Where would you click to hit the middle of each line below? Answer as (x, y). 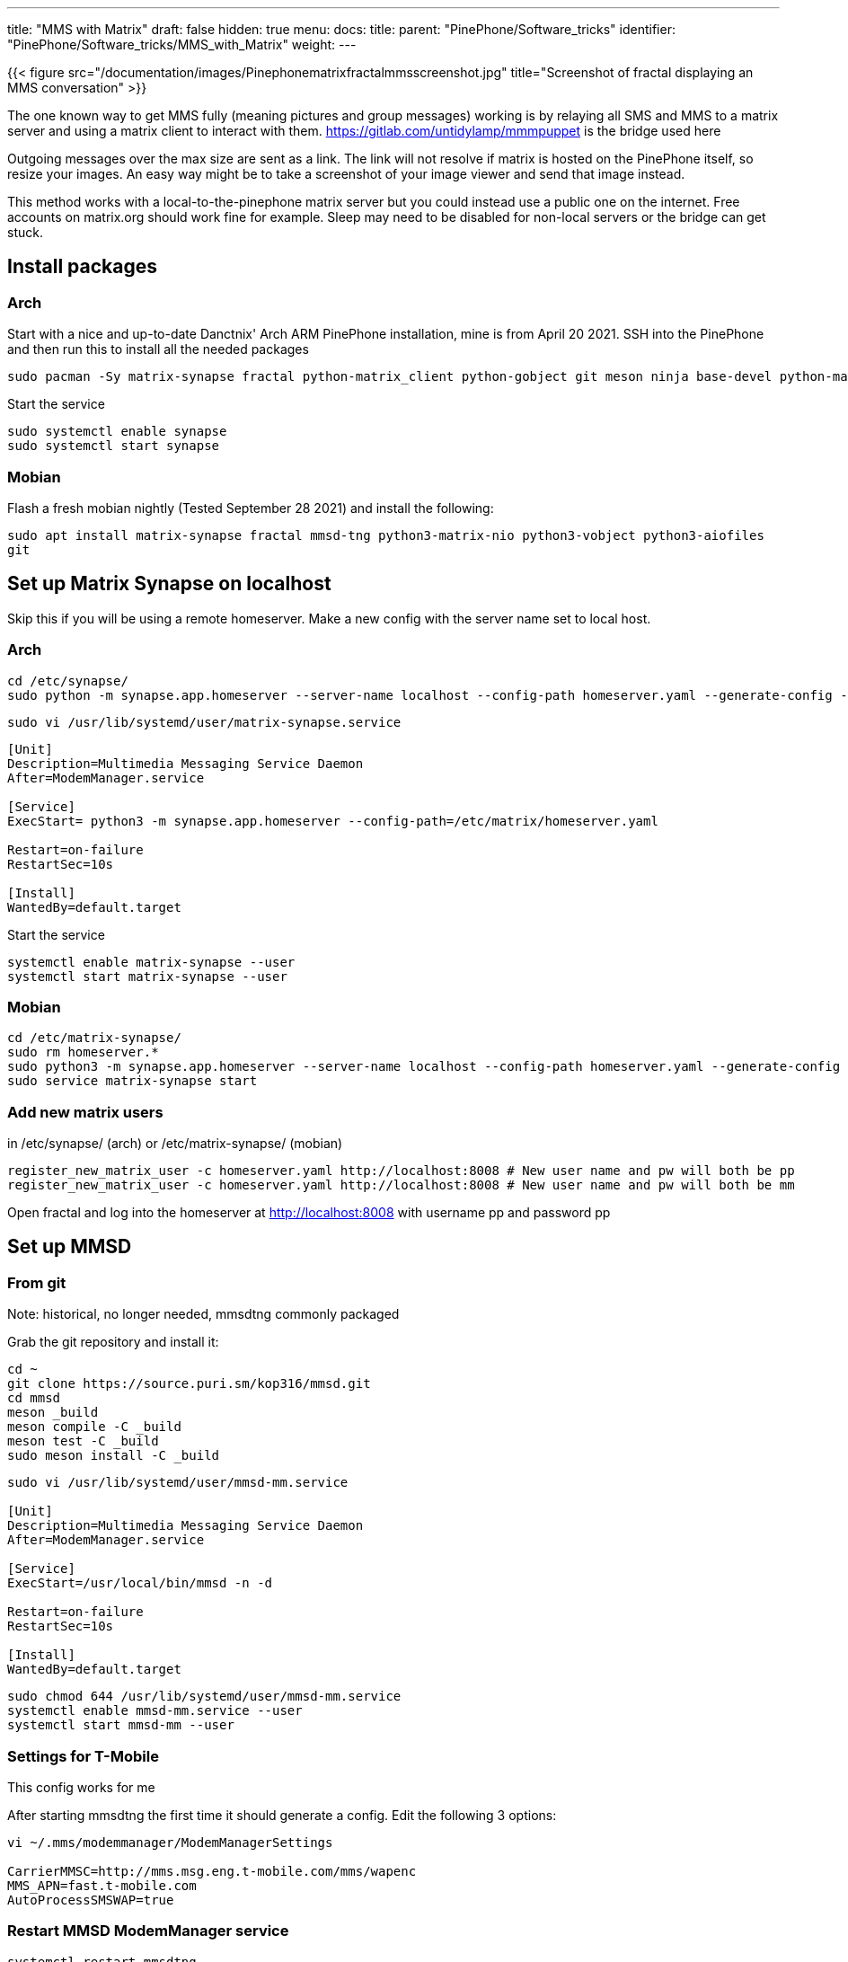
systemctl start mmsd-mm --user (121, 1725)
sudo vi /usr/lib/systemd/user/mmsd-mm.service (178, 1483)
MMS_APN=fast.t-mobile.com (102, 1886)
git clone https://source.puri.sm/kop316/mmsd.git (189, 1384)
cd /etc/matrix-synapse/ (94, 1038)
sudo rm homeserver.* (83, 1052)
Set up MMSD (70, 1247)
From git (37, 1282)
